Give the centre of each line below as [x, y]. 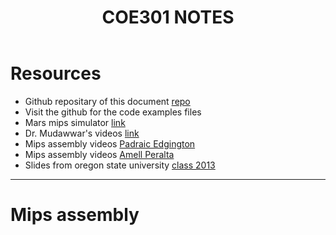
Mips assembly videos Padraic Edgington [110, 143]
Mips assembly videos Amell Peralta [99, 154]
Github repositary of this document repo [107, 101]
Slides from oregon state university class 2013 [120, 165]
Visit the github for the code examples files [113, 112]
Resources [56, 73]
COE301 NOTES [168, 17]
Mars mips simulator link [75, 122]
